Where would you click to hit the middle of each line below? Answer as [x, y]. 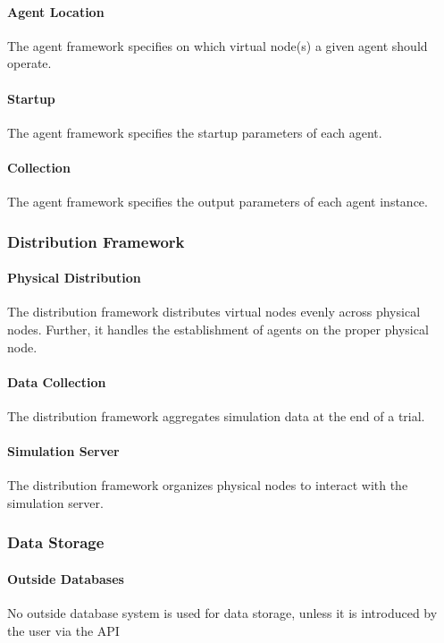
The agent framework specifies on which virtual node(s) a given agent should [218, 45]
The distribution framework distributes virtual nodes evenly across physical [214, 312]
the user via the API [63, 630]
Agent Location [56, 11]
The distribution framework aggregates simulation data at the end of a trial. [216, 415]
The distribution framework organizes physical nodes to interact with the [208, 485]
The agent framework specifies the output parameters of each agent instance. [218, 202]
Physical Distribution [74, 278]
